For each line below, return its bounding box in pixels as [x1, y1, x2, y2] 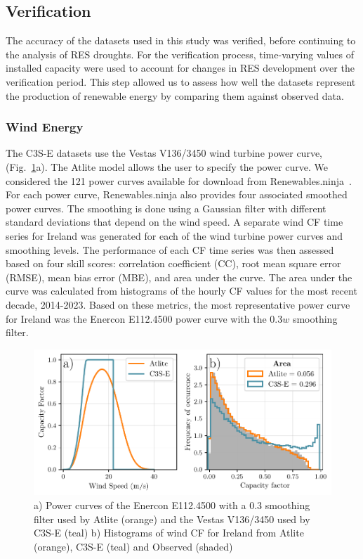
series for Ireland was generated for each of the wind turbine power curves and [6, 228, 343, 243]
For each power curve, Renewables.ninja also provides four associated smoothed [6, 187, 348, 202]
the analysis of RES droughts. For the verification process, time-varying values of [6, 46, 354, 61]
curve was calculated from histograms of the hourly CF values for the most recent [6, 283, 357, 298]
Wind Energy [6, 118, 84, 136]
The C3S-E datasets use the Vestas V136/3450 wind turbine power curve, [6, 146, 322, 160]
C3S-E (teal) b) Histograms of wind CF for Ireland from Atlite [34, 525, 304, 540]
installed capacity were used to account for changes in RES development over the [6, 60, 355, 75]
